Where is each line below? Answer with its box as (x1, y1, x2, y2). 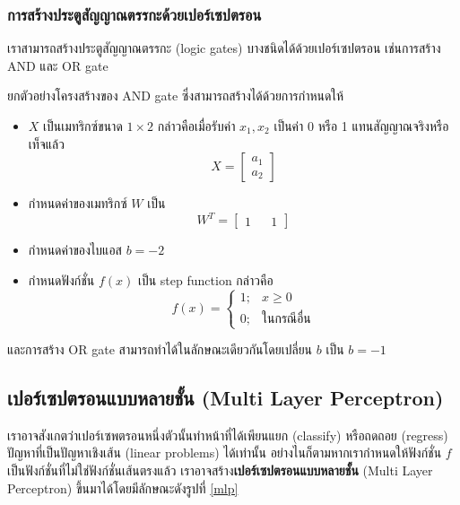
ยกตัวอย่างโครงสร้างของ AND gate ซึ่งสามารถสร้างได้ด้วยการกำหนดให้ (7, 86, 344, 105)
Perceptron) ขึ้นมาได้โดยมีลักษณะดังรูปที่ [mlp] (7, 478, 239, 497)
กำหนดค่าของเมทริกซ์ (28, 194, 127, 213)
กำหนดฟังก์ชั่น (28, 270, 95, 289)
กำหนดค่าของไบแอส (28, 240, 122, 259)
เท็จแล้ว (28, 134, 65, 152)
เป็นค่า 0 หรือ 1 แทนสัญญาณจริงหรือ (273, 117, 449, 135)
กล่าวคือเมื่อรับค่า (157, 117, 236, 135)
